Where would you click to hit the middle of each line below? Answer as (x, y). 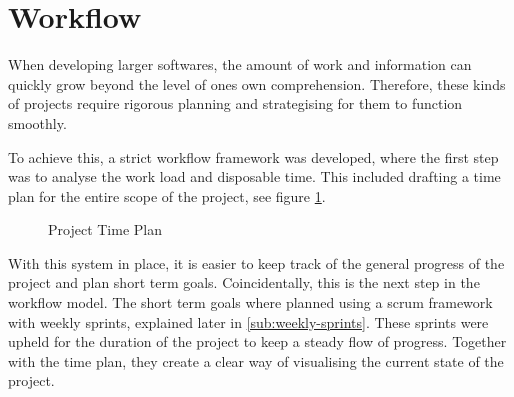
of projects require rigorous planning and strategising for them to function (235, 103)
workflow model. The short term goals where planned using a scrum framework (250, 302)
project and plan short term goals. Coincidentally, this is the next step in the (244, 282)
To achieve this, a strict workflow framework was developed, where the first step (253, 156)
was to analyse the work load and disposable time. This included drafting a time (254, 176)
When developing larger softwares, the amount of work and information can (240, 64)
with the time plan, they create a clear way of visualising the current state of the (256, 360)
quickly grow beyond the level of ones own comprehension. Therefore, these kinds (257, 83)
